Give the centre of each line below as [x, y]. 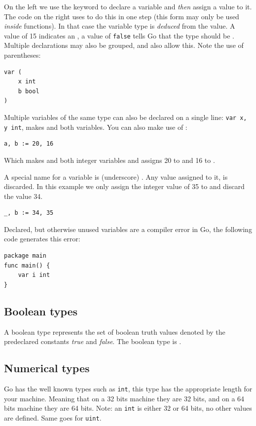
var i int [34, 275]
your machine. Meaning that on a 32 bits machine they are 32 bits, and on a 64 [124, 398]
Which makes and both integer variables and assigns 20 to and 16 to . [110, 160]
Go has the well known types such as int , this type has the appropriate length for [128, 389]
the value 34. [23, 196]
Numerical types [47, 368]
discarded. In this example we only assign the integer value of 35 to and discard [124, 186]
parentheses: [22, 55]
